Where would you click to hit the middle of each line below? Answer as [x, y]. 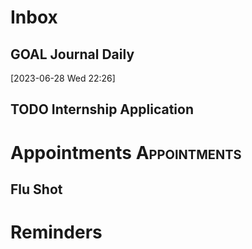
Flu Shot [36, 189]
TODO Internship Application [102, 109]
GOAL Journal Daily [72, 54]
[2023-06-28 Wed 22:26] [63, 78]
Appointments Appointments [126, 152]
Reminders [56, 232]
